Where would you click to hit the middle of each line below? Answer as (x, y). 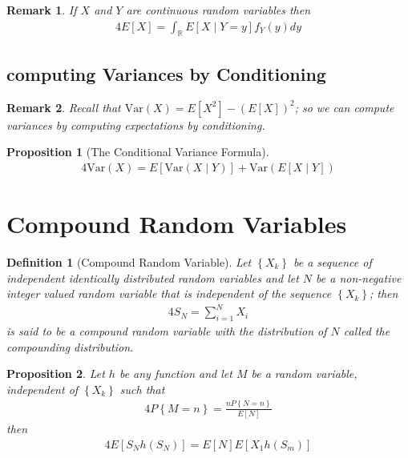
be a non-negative (359, 277)
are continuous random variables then (218, 10)
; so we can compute (344, 107)
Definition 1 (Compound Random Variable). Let (129, 261)
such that (142, 389)
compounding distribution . (70, 346)
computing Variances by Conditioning (166, 73)
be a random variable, (304, 374)
